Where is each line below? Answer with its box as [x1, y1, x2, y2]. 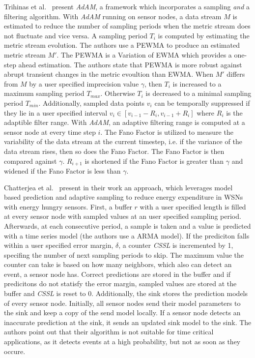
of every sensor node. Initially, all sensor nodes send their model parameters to [4, 298, 241, 308]
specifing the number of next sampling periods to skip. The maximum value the [4, 249, 244, 260]
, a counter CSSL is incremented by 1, [118, 240, 233, 250]
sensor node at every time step [4, 126, 96, 137]
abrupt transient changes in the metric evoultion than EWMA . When [4, 69, 213, 79]
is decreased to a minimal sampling [145, 88, 252, 98]
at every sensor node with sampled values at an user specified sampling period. [4, 211, 241, 221]
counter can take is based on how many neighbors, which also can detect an [4, 259, 232, 269]
